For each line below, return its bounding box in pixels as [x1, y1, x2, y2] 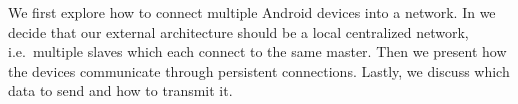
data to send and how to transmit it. [8, 80, 233, 101]
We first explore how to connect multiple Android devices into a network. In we [8, 2, 496, 22]
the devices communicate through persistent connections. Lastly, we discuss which [8, 60, 510, 81]
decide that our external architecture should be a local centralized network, [8, 21, 469, 42]
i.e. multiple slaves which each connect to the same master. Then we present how [8, 41, 507, 62]
